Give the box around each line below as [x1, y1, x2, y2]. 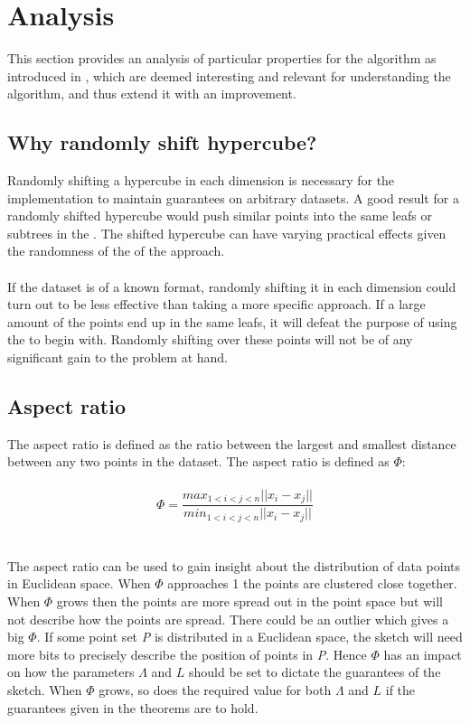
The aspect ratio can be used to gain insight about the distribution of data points [7, 556, 461, 575]
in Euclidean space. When [7, 574, 151, 593]
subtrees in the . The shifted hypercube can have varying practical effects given [7, 223, 446, 242]
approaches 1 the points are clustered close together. [167, 574, 457, 593]
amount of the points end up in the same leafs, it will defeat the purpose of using [7, 312, 457, 331]
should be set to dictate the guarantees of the [189, 662, 441, 681]
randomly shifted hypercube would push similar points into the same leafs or [7, 206, 433, 225]
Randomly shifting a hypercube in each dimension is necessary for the [7, 171, 395, 190]
